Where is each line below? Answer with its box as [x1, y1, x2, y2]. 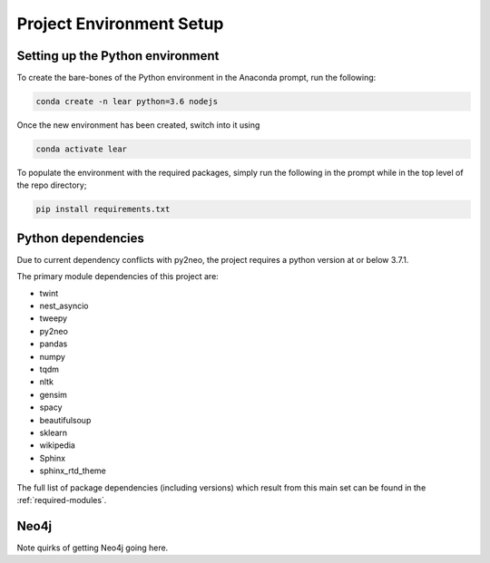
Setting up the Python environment [16, 48, 220, 63]
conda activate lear [35, 144, 127, 154]
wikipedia [39, 440, 76, 451]
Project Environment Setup [16, 14, 224, 34]
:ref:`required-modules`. [16, 494, 107, 505]
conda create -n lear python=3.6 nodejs [35, 96, 218, 107]
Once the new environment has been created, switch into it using [16, 120, 260, 131]
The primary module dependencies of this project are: [16, 271, 220, 282]
